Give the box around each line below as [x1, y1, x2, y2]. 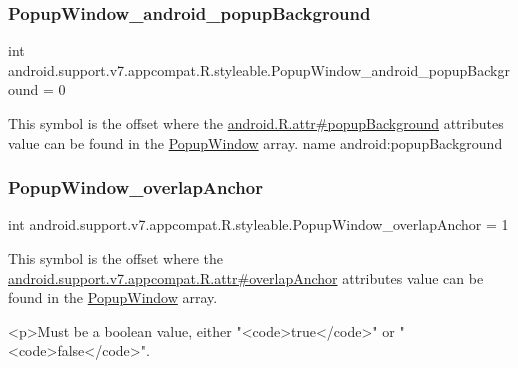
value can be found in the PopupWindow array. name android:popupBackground [8, 132, 503, 153]
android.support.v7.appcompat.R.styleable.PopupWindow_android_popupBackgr [8, 59, 510, 80]
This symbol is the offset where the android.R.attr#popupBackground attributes [8, 113, 504, 133]
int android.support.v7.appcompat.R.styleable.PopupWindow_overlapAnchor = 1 [8, 214, 509, 235]
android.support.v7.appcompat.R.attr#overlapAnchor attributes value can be [8, 267, 484, 288]
